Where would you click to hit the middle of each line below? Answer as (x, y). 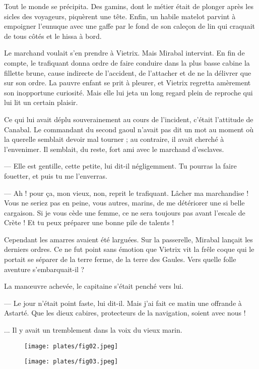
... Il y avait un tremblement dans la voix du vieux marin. (93, 330)
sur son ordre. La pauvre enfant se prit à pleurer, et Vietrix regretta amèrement (127, 83)
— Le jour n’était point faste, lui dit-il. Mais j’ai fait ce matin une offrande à (123, 303)
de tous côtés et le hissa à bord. (53, 36)
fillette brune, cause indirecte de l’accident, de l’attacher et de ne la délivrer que (128, 72)
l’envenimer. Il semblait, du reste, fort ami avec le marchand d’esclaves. (114, 149)
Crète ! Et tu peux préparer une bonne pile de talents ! (89, 222)
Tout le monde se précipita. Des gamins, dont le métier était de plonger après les (129, 6)
